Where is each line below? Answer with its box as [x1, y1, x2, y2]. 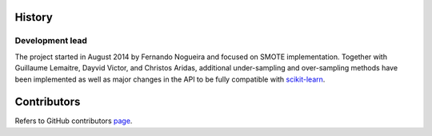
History [14, 10, 54, 24]
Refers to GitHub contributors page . [14, 116, 133, 126]
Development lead [14, 35, 88, 46]
